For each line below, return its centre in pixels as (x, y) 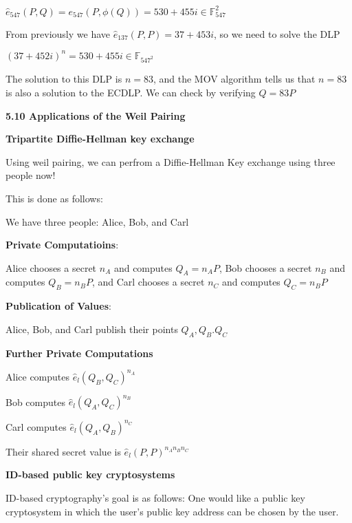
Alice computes (38, 376)
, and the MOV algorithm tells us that (234, 79)
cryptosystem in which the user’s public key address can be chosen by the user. (172, 511)
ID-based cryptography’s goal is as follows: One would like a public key (155, 497)
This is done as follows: (54, 198)
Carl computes (36, 426)
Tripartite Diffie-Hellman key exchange (100, 139)
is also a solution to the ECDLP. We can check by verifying (131, 92)
